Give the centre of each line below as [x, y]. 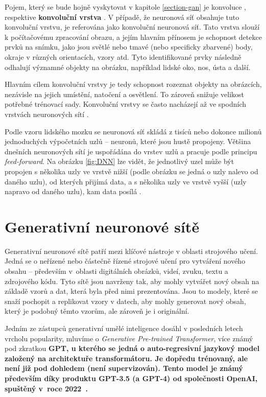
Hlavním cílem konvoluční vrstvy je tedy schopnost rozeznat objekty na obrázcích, [133, 84]
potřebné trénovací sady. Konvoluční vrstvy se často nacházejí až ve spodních [125, 104]
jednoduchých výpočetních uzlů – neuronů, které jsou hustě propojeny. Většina [128, 141]
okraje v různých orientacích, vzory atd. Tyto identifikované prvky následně [123, 56]
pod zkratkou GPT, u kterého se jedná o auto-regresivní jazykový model [132, 348]
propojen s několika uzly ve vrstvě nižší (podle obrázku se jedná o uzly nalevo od [131, 171]
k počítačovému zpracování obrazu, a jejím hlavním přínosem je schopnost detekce [133, 37]
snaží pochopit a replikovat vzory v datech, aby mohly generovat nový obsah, [125, 301]
